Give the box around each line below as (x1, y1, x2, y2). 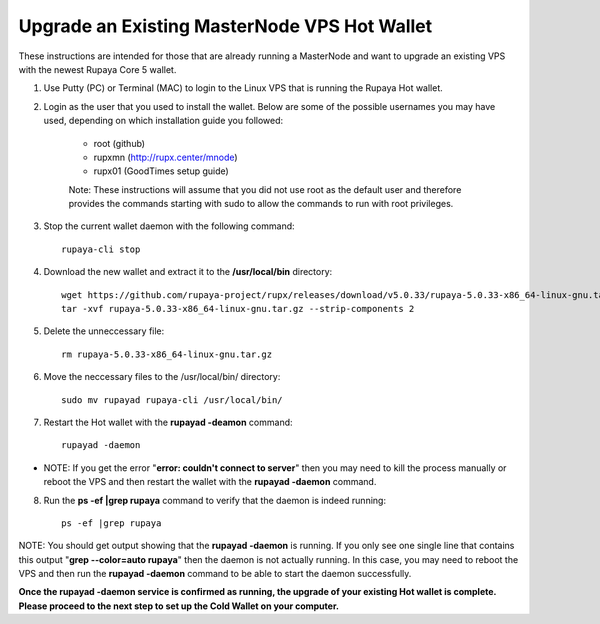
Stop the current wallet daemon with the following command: (43, 220, 295, 232)
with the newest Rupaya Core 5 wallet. (18, 63, 177, 75)
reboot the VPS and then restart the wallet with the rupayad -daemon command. (43, 476, 377, 488)
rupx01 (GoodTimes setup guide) (93, 165, 229, 177)
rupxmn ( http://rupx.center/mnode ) (93, 151, 239, 163)
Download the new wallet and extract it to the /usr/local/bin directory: (43, 266, 333, 278)
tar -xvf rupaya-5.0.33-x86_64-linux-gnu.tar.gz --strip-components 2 (61, 303, 415, 315)
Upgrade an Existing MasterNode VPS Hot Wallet (18, 15, 433, 37)
